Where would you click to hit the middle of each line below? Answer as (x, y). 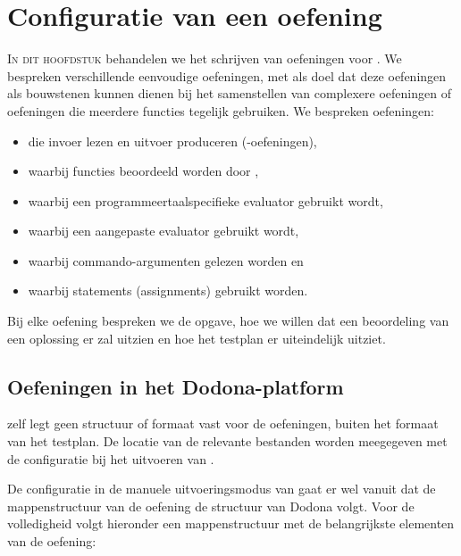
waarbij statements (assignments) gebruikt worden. (168, 290)
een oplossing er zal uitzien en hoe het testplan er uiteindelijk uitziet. (197, 338)
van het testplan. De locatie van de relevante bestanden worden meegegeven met (227, 441)
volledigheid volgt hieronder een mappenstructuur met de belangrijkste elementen (231, 523)
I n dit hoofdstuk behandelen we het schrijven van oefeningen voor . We (205, 58)
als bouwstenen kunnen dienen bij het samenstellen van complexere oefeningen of (229, 93)
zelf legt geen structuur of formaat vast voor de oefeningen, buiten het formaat (223, 423)
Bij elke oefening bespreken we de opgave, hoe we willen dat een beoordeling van (228, 321)
